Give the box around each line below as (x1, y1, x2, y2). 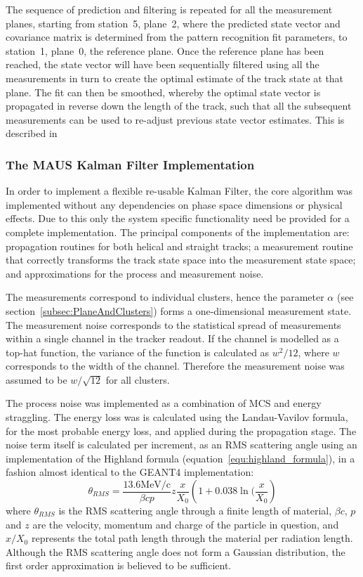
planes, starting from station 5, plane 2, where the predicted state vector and (6, 15, 341, 30)
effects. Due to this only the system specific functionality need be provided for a (6, 211, 350, 226)
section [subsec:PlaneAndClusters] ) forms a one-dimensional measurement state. (6, 303, 352, 318)
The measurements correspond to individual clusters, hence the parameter (6, 290, 324, 304)
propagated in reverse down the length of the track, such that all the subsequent (6, 98, 352, 113)
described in (6, 126, 58, 141)
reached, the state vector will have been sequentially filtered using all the (6, 57, 319, 72)
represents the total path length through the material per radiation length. (31, 531, 353, 545)
